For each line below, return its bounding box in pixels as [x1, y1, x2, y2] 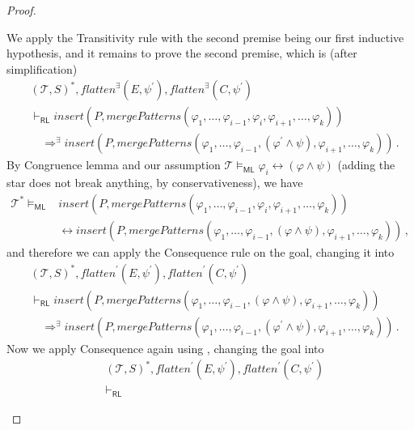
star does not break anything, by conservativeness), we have [6, 174, 303, 191]
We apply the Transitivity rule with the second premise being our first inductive [6, 28, 404, 45]
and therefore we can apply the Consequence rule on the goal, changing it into [6, 243, 395, 260]
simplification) [6, 60, 78, 77]
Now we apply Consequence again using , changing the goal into [6, 339, 324, 356]
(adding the [337, 156, 395, 173]
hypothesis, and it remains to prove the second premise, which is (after [6, 45, 357, 62]
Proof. [6, 2, 36, 18]
